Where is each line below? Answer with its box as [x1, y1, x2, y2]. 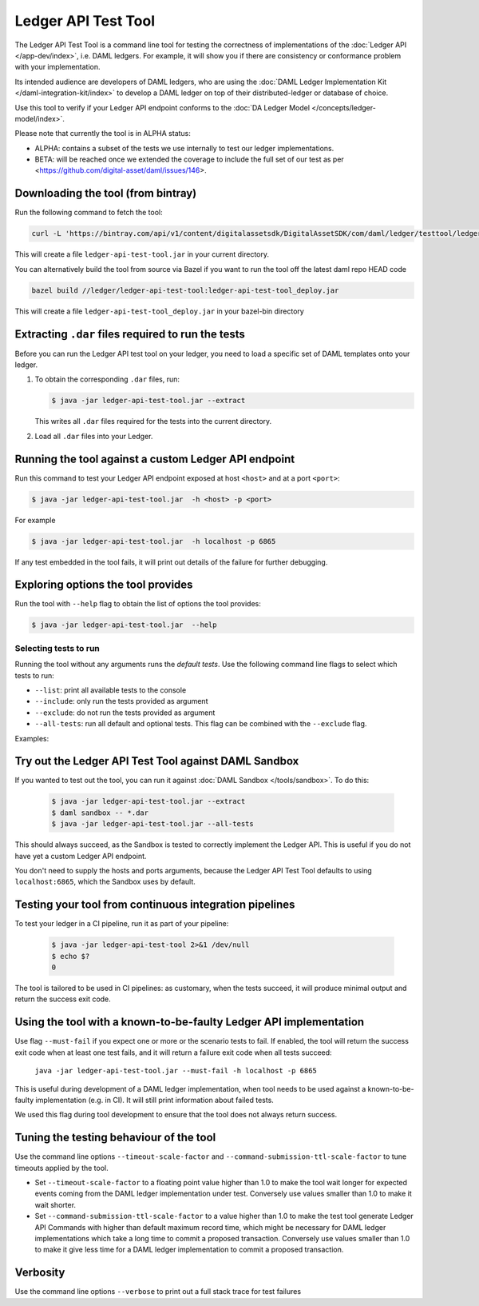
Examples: [14, 733, 49, 743]
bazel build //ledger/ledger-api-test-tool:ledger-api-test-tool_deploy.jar [31, 286, 339, 295]
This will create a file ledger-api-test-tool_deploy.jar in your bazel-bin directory [14, 306, 305, 316]
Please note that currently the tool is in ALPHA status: [14, 129, 192, 138]
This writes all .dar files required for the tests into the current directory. [34, 417, 272, 426]
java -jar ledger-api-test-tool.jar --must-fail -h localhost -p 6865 [34, 1066, 317, 1076]
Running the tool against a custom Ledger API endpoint [14, 452, 295, 465]
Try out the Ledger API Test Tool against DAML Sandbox [14, 754, 299, 768]
